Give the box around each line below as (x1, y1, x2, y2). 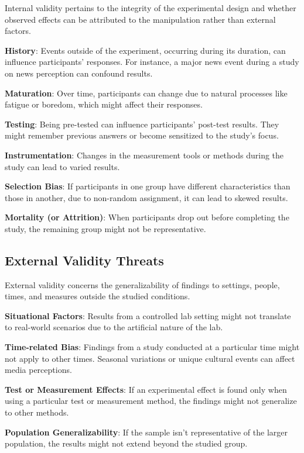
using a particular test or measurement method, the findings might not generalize (5, 395, 297, 407)
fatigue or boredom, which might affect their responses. (5, 98, 203, 110)
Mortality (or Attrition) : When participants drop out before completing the (5, 211, 289, 223)
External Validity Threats (5, 251, 164, 269)
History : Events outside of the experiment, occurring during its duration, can (5, 44, 286, 56)
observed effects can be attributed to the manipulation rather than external (5, 13, 276, 25)
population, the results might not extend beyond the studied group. (5, 437, 248, 449)
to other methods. (5, 406, 69, 419)
